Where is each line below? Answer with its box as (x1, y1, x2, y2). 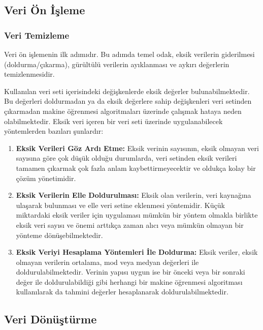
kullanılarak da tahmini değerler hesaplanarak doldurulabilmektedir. (16, 286, 228, 297)
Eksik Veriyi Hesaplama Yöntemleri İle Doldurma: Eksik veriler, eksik (16, 247, 258, 257)
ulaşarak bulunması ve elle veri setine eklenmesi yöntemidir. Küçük (16, 199, 225, 210)
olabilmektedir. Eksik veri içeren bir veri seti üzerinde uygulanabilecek (4, 115, 223, 126)
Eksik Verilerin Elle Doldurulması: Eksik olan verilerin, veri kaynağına (16, 190, 251, 200)
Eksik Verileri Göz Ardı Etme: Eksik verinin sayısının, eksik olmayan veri (16, 142, 259, 153)
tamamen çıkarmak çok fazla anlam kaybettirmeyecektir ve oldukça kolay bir (16, 162, 256, 173)
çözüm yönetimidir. (16, 172, 76, 183)
